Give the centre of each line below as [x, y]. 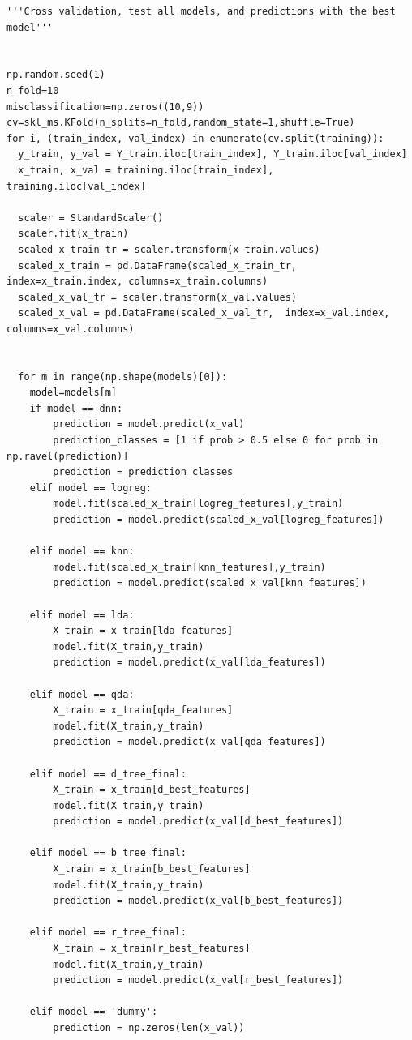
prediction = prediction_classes [143, 472]
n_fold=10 [33, 90]
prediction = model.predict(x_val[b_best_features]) [198, 901]
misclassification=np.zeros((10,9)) [105, 107]
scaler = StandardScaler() [91, 218]
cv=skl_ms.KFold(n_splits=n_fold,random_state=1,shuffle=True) [181, 123]
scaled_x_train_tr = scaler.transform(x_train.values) [169, 249]
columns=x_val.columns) [71, 329]
